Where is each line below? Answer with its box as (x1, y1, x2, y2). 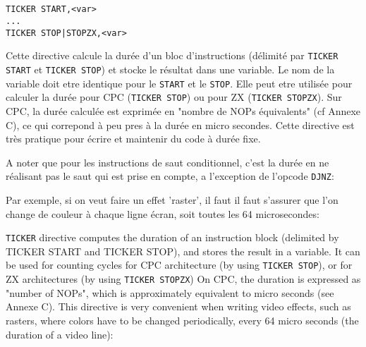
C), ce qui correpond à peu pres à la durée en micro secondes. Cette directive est (6, 117, 355, 132)
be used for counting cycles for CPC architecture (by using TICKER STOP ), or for (6, 257, 353, 272)
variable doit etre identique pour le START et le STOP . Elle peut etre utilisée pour (6, 75, 353, 90)
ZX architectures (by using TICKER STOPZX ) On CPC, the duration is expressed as (6, 272, 361, 286)
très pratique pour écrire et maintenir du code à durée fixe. (6, 131, 261, 146)
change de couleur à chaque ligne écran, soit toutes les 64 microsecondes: (6, 206, 319, 221)
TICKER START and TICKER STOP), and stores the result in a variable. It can (6, 243, 360, 258)
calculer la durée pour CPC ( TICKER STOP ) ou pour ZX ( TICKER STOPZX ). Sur (6, 90, 342, 104)
